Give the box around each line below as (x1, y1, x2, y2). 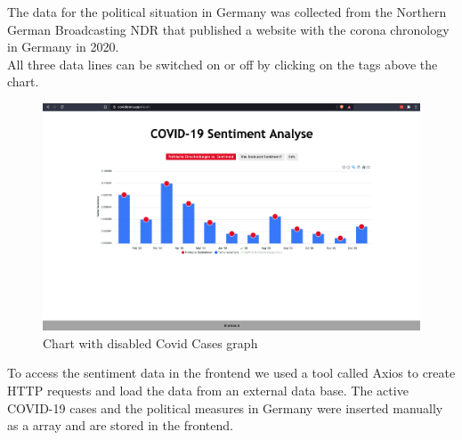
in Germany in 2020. (7, 37, 119, 56)
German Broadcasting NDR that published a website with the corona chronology (7, 20, 450, 38)
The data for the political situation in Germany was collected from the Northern (7, 3, 447, 20)
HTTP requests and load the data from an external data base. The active (7, 381, 409, 400)
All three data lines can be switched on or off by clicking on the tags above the (7, 54, 438, 73)
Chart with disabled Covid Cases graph (43, 333, 258, 352)
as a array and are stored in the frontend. (7, 416, 233, 435)
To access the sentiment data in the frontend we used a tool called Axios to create (7, 363, 456, 382)
